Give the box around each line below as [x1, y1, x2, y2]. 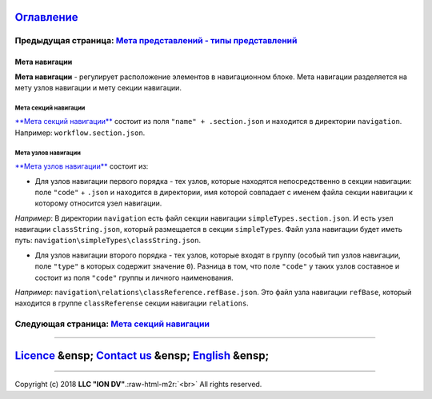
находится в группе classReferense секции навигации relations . [14, 298, 250, 308]
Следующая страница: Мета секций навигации [14, 318, 210, 329]
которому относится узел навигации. [34, 198, 162, 208]
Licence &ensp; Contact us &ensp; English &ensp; [14, 349, 270, 362]
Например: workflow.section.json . [14, 128, 146, 138]
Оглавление [14, 10, 79, 24]
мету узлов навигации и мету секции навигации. [14, 82, 182, 92]
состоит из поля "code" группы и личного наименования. [34, 273, 234, 282]
